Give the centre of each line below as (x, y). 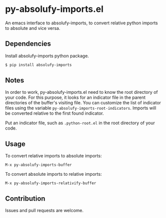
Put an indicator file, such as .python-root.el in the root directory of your (80, 123)
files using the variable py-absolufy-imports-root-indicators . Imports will (81, 108)
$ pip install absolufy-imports (38, 65)
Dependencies (28, 44)
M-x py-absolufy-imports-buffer (38, 165)
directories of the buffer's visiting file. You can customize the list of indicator (83, 103)
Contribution (25, 198)
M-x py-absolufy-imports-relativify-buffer (51, 183)
